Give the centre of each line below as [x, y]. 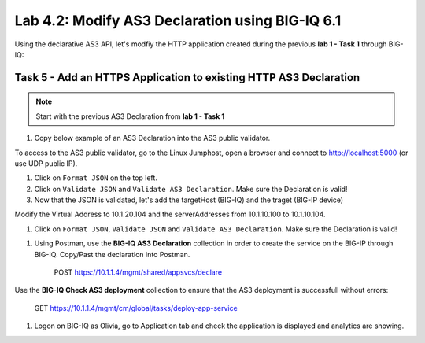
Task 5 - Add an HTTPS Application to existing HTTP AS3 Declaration [187, 77]
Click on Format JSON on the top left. [96, 178]
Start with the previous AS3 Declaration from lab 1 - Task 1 [130, 116]
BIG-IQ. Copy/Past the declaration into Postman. [112, 254]
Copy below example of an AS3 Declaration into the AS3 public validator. [152, 138]
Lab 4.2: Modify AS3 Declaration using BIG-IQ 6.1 [178, 20]
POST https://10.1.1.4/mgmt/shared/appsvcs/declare [138, 272]
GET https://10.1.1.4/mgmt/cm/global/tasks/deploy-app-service [136, 308]
